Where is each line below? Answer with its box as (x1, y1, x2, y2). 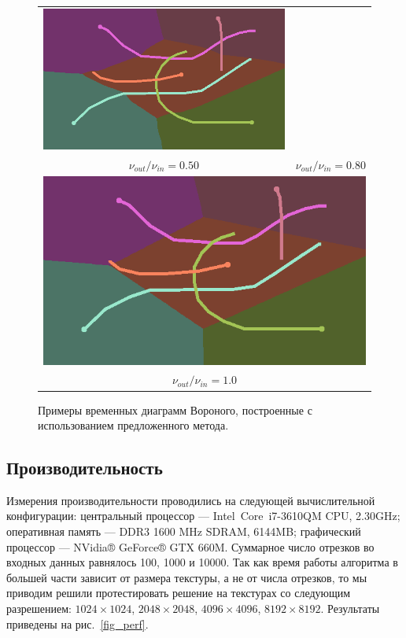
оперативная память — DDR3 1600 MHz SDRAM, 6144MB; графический (6, 523, 361, 540)
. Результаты (320, 600, 380, 617)
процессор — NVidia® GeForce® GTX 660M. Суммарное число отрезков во (6, 538, 375, 555)
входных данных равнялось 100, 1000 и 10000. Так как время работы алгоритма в (6, 554, 398, 570)
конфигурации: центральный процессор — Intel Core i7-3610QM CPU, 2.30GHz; (6, 507, 400, 524)
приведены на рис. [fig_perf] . (6, 615, 149, 632)
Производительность (6, 455, 163, 480)
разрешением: (6, 600, 72, 617)
